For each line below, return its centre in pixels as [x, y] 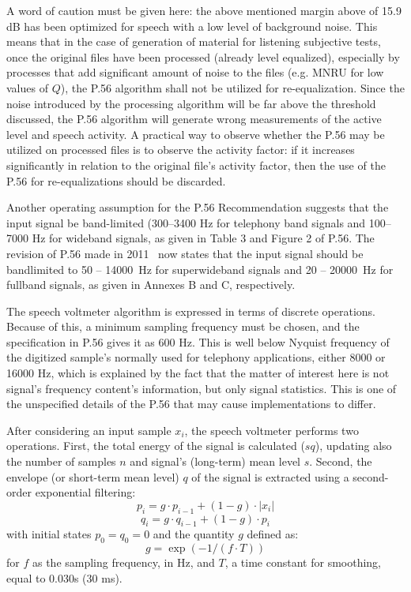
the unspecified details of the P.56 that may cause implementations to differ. [191, 404]
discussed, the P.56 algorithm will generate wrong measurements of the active [194, 119]
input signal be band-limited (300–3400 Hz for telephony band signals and [186, 222]
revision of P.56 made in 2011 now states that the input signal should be [185, 253]
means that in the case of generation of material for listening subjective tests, [194, 41]
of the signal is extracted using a [270, 476]
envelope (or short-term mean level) [93, 476]
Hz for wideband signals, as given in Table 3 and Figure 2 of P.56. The [203, 238]
